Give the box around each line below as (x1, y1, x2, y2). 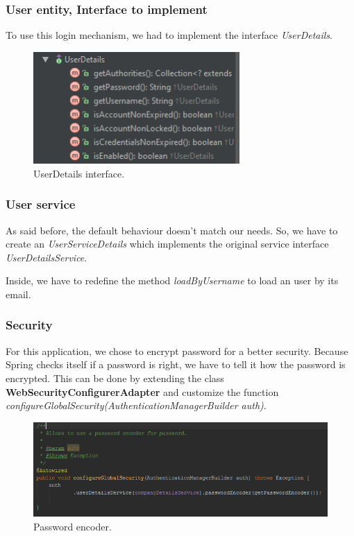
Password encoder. (33, 519, 112, 533)
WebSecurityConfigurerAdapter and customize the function (6, 384, 279, 399)
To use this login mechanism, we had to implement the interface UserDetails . (6, 28, 332, 42)
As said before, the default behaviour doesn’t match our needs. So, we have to (6, 223, 338, 237)
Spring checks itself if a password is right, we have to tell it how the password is (6, 357, 346, 372)
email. (6, 286, 31, 301)
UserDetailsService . (6, 250, 87, 264)
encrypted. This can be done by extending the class (6, 370, 224, 385)
